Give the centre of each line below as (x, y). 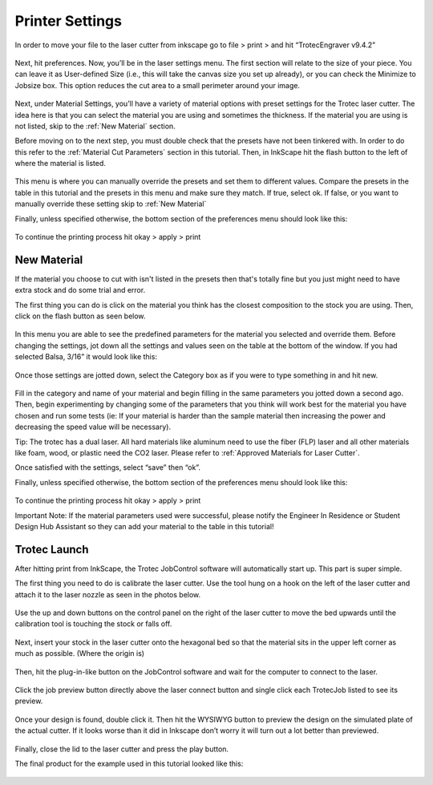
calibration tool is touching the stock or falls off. (93, 624)
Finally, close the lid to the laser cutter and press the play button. (121, 749)
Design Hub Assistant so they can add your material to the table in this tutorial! (144, 526)
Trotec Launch (52, 549)
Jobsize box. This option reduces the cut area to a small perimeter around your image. (158, 85)
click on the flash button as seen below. (80, 316)
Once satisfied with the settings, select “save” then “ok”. (107, 467)
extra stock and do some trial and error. (80, 290)
